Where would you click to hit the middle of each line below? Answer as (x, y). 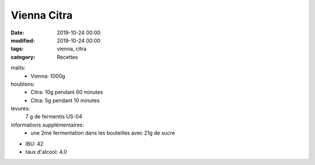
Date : (17, 33)
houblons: (23, 84)
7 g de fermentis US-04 (54, 117)
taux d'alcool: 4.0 (46, 152)
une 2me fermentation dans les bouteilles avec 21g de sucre (103, 133)
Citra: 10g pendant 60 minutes (67, 92)
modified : (23, 40)
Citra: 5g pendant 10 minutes (65, 100)
